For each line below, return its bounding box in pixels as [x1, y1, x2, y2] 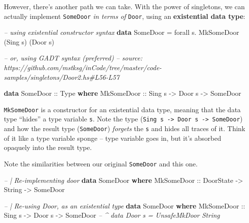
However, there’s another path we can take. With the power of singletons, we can [4, 1, 245, 11]
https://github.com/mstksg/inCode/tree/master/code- [4, 62, 162, 73]
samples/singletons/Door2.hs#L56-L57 [4, 72, 120, 82]
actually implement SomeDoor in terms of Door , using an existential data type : [4, 11, 246, 21]
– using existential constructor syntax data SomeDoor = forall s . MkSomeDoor [4, 27, 239, 37]
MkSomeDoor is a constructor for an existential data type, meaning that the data [4, 104, 241, 114]
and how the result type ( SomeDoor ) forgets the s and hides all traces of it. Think [4, 123, 246, 134]
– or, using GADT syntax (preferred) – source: [4, 53, 142, 63]
